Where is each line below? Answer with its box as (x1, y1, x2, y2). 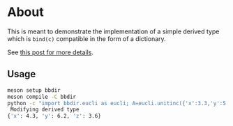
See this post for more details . (7, 48, 94, 56)
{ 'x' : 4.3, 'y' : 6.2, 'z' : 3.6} (7, 113, 101, 120)
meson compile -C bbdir (7, 93, 77, 100)
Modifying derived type (10, 106, 80, 113)
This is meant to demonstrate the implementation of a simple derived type (7, 27, 220, 36)
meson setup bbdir (7, 86, 61, 94)
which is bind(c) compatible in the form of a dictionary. (7, 34, 166, 42)
